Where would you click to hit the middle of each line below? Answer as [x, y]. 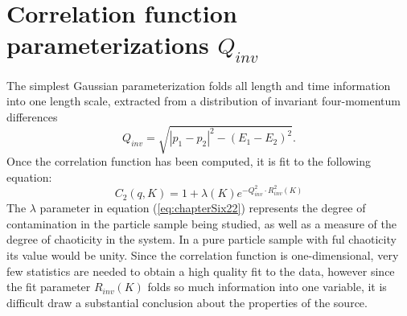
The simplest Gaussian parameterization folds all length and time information [199, 85]
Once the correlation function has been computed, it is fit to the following [189, 161]
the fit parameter [49, 287]
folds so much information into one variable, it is [267, 287]
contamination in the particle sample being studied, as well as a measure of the [201, 223]
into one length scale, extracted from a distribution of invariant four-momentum [203, 101]
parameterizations [108, 45]
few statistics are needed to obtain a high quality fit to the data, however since [201, 271]
